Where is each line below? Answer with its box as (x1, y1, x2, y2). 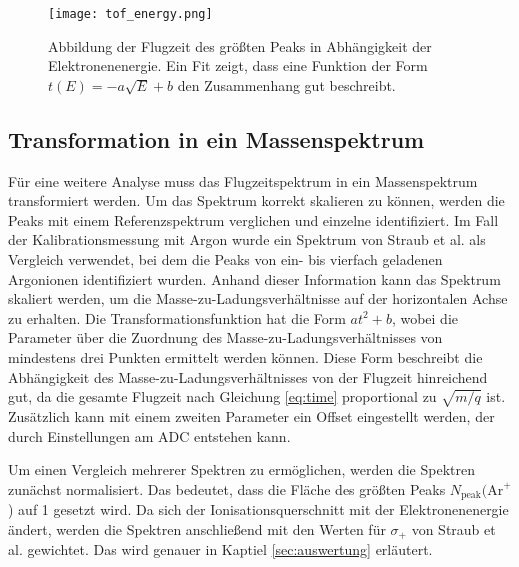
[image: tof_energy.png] (48, 7, 213, 21)
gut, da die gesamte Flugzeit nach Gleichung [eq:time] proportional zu (8, 386, 437, 407)
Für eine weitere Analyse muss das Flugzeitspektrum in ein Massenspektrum (8, 170, 478, 191)
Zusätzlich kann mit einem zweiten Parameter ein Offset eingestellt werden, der (8, 405, 495, 426)
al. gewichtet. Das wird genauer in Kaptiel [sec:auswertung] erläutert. (8, 539, 433, 560)
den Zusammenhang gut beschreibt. (177, 74, 396, 95)
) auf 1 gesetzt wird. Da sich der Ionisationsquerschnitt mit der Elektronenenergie (8, 499, 509, 520)
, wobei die (391, 307, 458, 328)
